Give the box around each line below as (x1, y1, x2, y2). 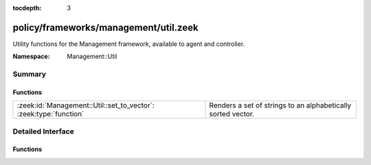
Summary (12, 69, 47, 79)
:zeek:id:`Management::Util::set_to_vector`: (16, 101, 155, 110)
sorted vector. (209, 110, 254, 119)
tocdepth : (12, 4, 42, 12)
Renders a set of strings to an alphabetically (209, 101, 352, 110)
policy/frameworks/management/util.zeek (12, 21, 199, 34)
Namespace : (12, 52, 51, 61)
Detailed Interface (12, 127, 75, 136)
